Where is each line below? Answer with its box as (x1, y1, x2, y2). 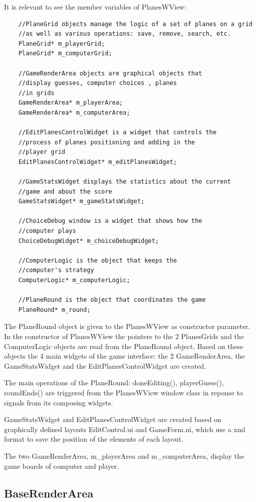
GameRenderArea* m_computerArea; (18, 109, 130, 116)
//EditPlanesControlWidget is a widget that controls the (18, 129, 217, 136)
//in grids (18, 89, 55, 97)
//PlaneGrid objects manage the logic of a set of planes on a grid (18, 20, 252, 28)
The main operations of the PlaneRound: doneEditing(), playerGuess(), (4, 377, 224, 388)
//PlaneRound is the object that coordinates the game (18, 296, 206, 304)
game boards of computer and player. (4, 460, 119, 471)
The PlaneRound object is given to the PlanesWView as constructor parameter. (4, 321, 250, 331)
